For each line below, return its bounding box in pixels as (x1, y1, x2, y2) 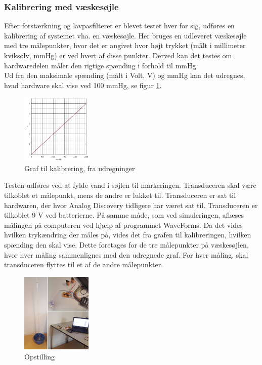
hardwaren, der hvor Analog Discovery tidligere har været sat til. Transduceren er (4, 199, 258, 210)
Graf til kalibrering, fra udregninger (24, 163, 135, 173)
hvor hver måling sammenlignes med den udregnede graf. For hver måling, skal (4, 249, 248, 260)
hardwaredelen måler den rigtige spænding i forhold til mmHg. (4, 60, 198, 70)
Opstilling (24, 351, 55, 362)
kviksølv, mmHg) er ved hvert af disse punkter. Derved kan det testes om (4, 50, 232, 60)
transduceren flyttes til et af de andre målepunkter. (4, 259, 163, 270)
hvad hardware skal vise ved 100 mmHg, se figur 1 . (4, 79, 162, 90)
